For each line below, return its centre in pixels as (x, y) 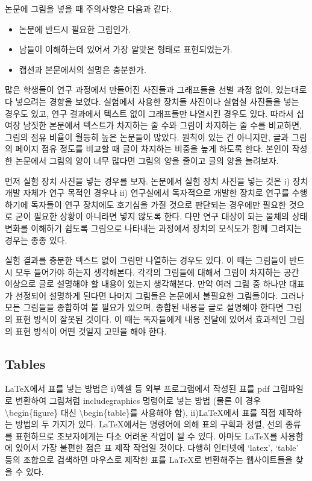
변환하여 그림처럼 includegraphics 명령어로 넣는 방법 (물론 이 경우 (138, 401)
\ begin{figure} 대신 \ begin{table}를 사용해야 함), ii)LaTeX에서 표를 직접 (140, 412)
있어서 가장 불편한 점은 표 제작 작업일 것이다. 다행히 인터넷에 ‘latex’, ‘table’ (157, 448)
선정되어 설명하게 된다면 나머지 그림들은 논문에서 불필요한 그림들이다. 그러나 (160, 295)
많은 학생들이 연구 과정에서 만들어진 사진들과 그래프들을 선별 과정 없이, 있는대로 (156, 90)
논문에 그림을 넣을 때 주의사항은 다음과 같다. (88, 8)
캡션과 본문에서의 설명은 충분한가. (83, 69)
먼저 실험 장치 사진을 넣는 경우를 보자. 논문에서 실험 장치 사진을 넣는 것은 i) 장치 (157, 181)
